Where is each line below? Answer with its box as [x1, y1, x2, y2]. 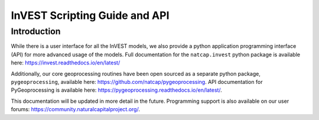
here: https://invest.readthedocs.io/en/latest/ [11, 59, 121, 66]
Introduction [11, 26, 61, 37]
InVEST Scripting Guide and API [11, 9, 170, 22]
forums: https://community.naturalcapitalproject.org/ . [11, 106, 140, 113]
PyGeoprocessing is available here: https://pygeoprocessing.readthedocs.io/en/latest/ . [11, 86, 223, 94]
